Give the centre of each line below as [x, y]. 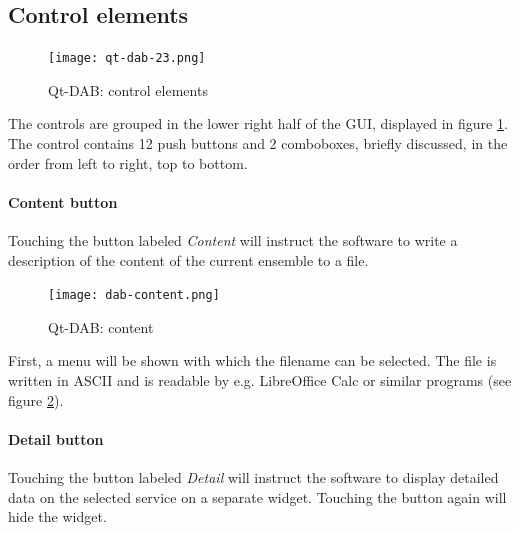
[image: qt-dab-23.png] [127, 58]
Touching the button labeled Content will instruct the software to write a [233, 240]
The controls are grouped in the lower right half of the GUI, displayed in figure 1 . [258, 123]
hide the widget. [57, 516]
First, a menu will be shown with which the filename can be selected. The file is [252, 360]
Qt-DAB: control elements [128, 89]
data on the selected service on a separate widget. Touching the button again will [257, 496]
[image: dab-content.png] [134, 295]
